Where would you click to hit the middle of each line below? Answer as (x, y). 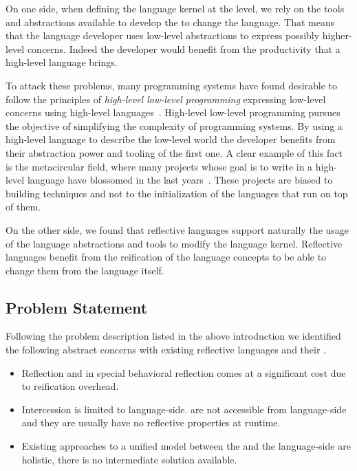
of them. (23, 207)
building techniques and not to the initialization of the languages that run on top (177, 193)
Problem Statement (77, 307)
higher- (337, 35)
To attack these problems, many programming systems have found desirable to (172, 85)
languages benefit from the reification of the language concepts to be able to (166, 257)
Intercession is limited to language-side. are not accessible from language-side (184, 409)
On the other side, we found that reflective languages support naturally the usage (177, 229)
